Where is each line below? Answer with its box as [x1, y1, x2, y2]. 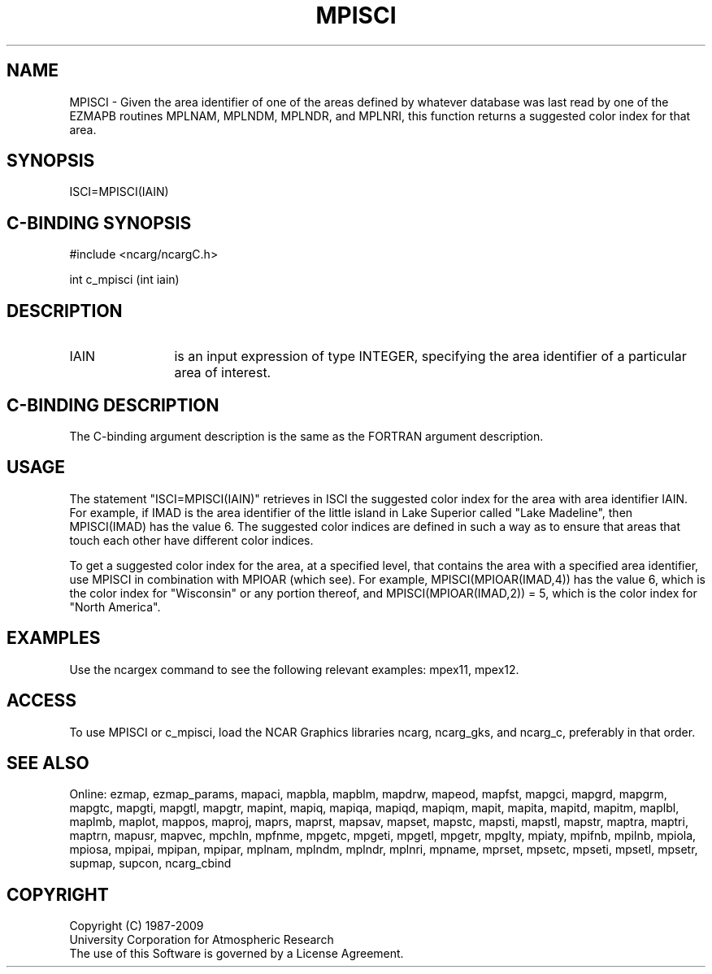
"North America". [69, 599, 161, 614]
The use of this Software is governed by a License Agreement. [69, 946, 404, 961]
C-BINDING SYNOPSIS [7, 212, 192, 233]
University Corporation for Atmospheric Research [69, 933, 334, 947]
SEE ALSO [7, 752, 89, 773]
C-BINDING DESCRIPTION [7, 394, 219, 415]
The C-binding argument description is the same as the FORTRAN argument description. [69, 428, 544, 443]
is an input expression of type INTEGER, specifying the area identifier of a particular [174, 348, 687, 365]
